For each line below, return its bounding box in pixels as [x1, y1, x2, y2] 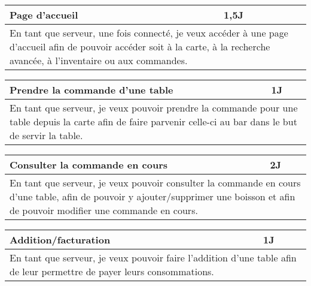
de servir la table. [10, 128, 83, 142]
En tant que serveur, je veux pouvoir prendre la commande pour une [10, 101, 298, 115]
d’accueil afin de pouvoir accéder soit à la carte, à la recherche [10, 40, 270, 53]
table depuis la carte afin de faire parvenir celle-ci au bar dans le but [10, 115, 297, 128]
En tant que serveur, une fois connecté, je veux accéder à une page [10, 26, 288, 40]
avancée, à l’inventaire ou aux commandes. [10, 53, 188, 67]
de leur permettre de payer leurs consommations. [10, 264, 214, 278]
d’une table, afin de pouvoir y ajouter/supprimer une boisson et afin [10, 189, 295, 203]
